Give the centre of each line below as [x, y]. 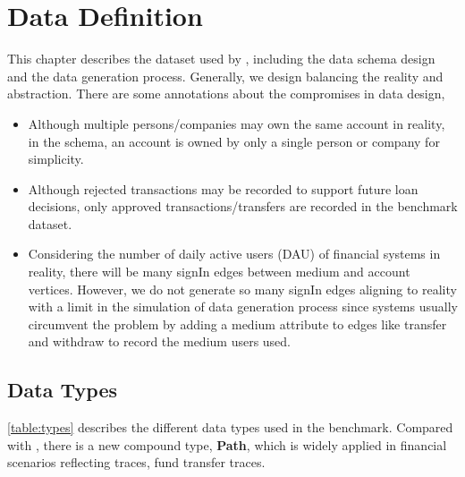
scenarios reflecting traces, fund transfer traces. [136, 462]
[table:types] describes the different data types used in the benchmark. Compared [230, 427]
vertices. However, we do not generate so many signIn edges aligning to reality [242, 289]
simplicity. [56, 159]
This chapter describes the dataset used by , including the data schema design [221, 59]
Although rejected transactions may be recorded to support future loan [223, 188]
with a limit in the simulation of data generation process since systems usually [243, 307]
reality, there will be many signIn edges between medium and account [219, 272]
